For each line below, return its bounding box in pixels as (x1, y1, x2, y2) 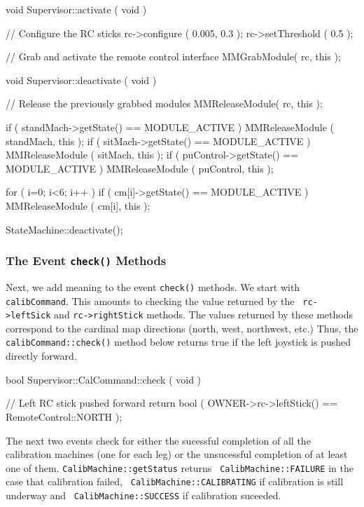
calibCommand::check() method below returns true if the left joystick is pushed (6, 334, 351, 349)
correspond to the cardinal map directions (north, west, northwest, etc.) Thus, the (6, 320, 358, 335)
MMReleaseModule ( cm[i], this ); (6, 198, 150, 212)
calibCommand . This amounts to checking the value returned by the (6, 293, 295, 308)
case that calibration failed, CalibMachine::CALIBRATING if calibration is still (6, 474, 344, 489)
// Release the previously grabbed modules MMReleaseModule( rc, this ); (6, 96, 323, 111)
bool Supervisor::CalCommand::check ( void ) (6, 372, 202, 386)
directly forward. (6, 349, 77, 363)
